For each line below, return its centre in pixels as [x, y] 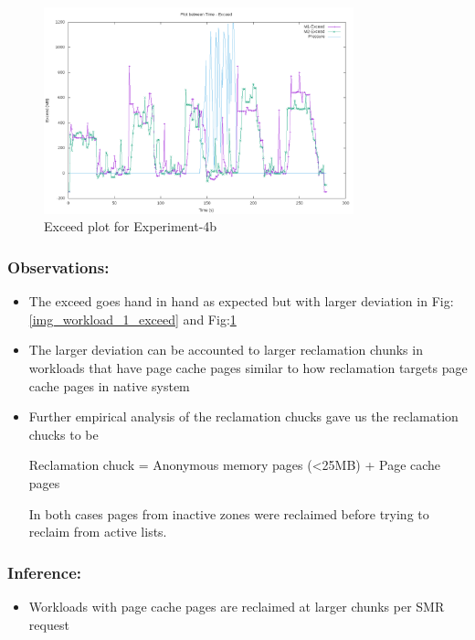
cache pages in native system [109, 385]
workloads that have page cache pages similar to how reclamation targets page [248, 368]
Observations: [58, 267]
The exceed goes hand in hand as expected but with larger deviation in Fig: [241, 301]
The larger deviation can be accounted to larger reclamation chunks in [226, 350]
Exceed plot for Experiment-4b [131, 226]
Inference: [44, 572]
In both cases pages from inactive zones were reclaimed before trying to [229, 513]
